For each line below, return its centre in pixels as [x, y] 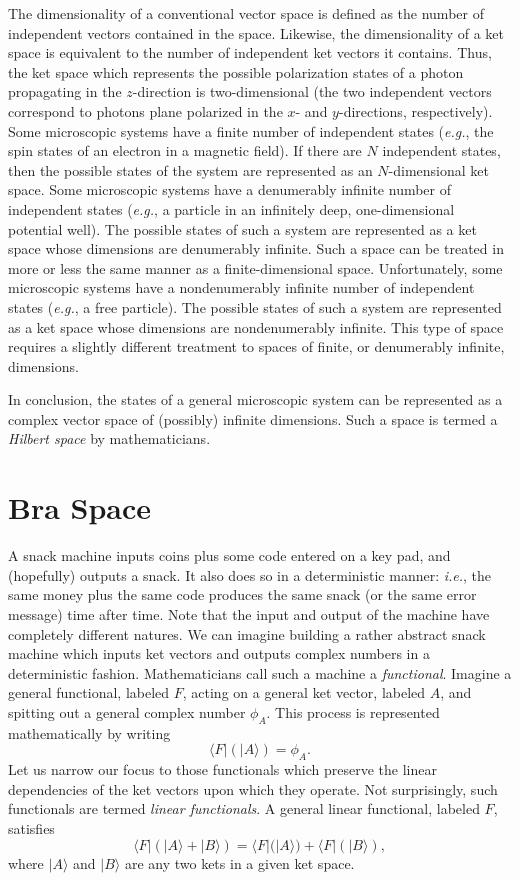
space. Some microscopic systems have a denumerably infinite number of [230, 189]
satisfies [31, 827]
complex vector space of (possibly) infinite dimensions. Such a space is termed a [253, 418]
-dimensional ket [439, 169]
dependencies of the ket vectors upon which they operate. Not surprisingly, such [253, 788]
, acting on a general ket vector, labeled [304, 692]
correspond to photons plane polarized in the [145, 110]
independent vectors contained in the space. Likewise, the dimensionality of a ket [256, 32]
